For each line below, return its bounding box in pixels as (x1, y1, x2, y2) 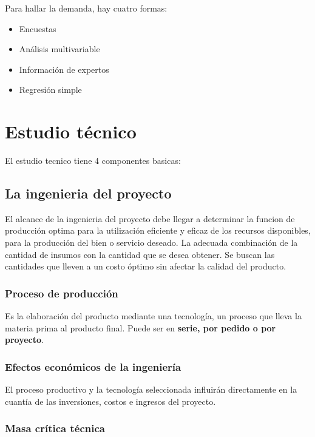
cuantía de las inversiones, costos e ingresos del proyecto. (5, 395, 216, 407)
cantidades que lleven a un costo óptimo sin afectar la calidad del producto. (5, 260, 286, 273)
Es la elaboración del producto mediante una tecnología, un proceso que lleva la (5, 310, 302, 322)
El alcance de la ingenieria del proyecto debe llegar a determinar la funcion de (5, 212, 295, 225)
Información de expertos (19, 63, 109, 75)
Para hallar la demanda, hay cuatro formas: (5, 2, 168, 14)
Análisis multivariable (19, 42, 100, 55)
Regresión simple (19, 83, 82, 96)
